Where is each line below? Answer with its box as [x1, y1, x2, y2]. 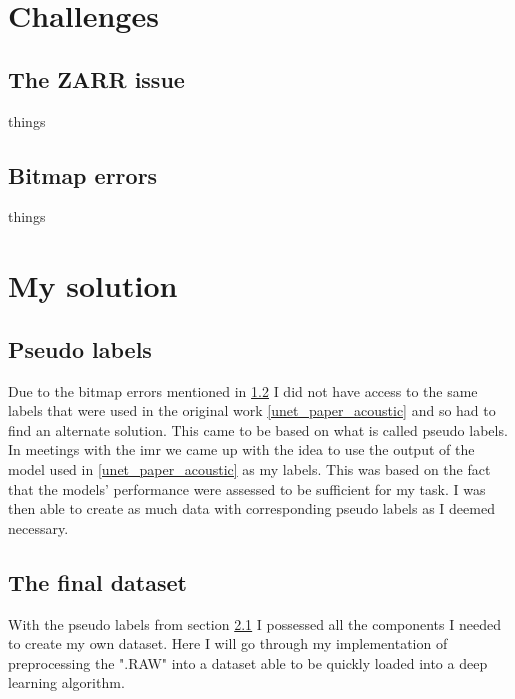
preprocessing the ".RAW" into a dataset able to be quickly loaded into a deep [8, 652, 488, 673]
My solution [8, 265, 178, 306]
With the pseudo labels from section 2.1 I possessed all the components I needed [8, 613, 501, 634]
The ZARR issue [8, 63, 185, 94]
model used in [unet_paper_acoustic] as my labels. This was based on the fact [8, 458, 491, 479]
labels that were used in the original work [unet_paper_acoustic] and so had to [8, 400, 496, 421]
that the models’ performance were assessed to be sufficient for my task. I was [8, 478, 486, 499]
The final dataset [8, 566, 187, 597]
